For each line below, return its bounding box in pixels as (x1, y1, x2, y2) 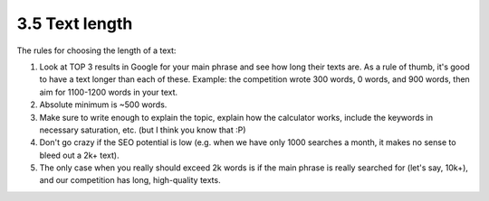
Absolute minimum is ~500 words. (39, 99, 168, 110)
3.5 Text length (16, 14, 133, 33)
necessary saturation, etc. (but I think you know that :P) (39, 124, 246, 135)
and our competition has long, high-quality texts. (39, 175, 221, 186)
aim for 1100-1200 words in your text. (39, 87, 178, 97)
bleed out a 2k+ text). (39, 150, 120, 160)
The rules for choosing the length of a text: (16, 45, 177, 56)
